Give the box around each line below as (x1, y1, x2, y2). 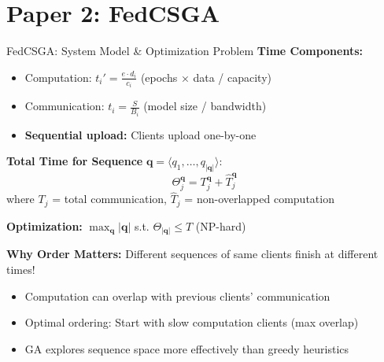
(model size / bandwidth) (143, 98, 267, 114)
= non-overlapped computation (184, 190, 334, 207)
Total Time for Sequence (6, 153, 143, 169)
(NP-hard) (195, 217, 246, 234)
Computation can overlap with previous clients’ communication (24, 287, 330, 304)
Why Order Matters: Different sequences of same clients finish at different (6, 246, 378, 262)
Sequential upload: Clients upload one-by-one (24, 126, 257, 142)
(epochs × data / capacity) (140, 68, 272, 85)
